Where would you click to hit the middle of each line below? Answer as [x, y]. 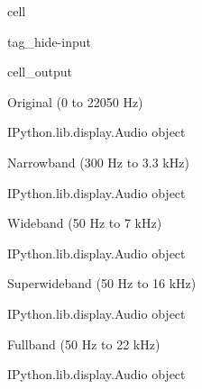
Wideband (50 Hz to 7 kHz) [85, 223]
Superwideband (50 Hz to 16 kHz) [102, 283]
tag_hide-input [49, 41]
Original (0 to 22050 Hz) [75, 101]
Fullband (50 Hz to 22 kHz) [84, 344]
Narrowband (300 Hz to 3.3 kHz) [98, 162]
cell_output [40, 72]
